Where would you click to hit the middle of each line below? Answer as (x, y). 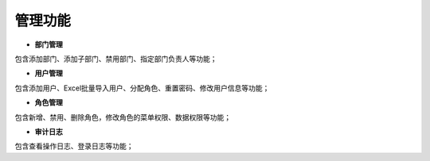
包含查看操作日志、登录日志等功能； (74, 146)
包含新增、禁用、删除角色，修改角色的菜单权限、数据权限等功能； (123, 117)
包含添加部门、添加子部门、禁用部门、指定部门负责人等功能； (116, 59)
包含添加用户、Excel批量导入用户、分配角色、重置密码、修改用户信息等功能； (142, 88)
